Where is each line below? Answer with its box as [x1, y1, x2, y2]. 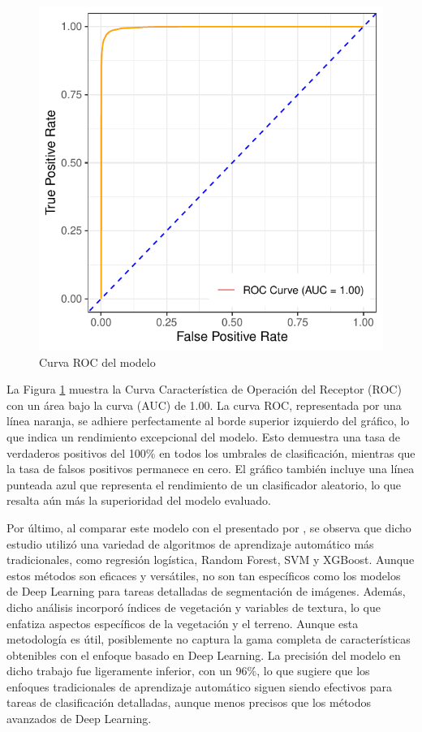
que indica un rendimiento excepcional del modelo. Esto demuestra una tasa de [6, 428, 401, 445]
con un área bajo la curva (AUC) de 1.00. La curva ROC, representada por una [6, 396, 402, 413]
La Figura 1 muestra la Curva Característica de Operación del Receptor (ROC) [6, 381, 402, 398]
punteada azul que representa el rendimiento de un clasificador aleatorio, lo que [6, 476, 402, 493]
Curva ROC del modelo [39, 353, 156, 370]
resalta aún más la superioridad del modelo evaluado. [6, 492, 271, 509]
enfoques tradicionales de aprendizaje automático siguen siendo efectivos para [6, 678, 392, 695]
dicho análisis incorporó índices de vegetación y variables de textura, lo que [6, 598, 381, 615]
